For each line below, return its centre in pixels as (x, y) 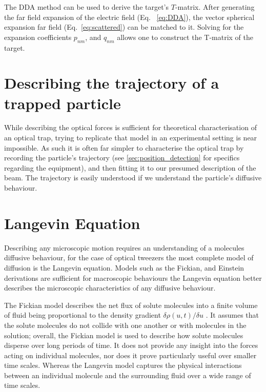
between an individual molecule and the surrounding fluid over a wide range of (128, 375)
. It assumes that (232, 315)
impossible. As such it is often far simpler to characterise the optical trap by (124, 147)
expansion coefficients (38, 37)
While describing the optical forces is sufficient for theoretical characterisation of (130, 127)
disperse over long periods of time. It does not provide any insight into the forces (131, 345)
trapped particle (63, 103)
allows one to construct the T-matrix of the (185, 37)
